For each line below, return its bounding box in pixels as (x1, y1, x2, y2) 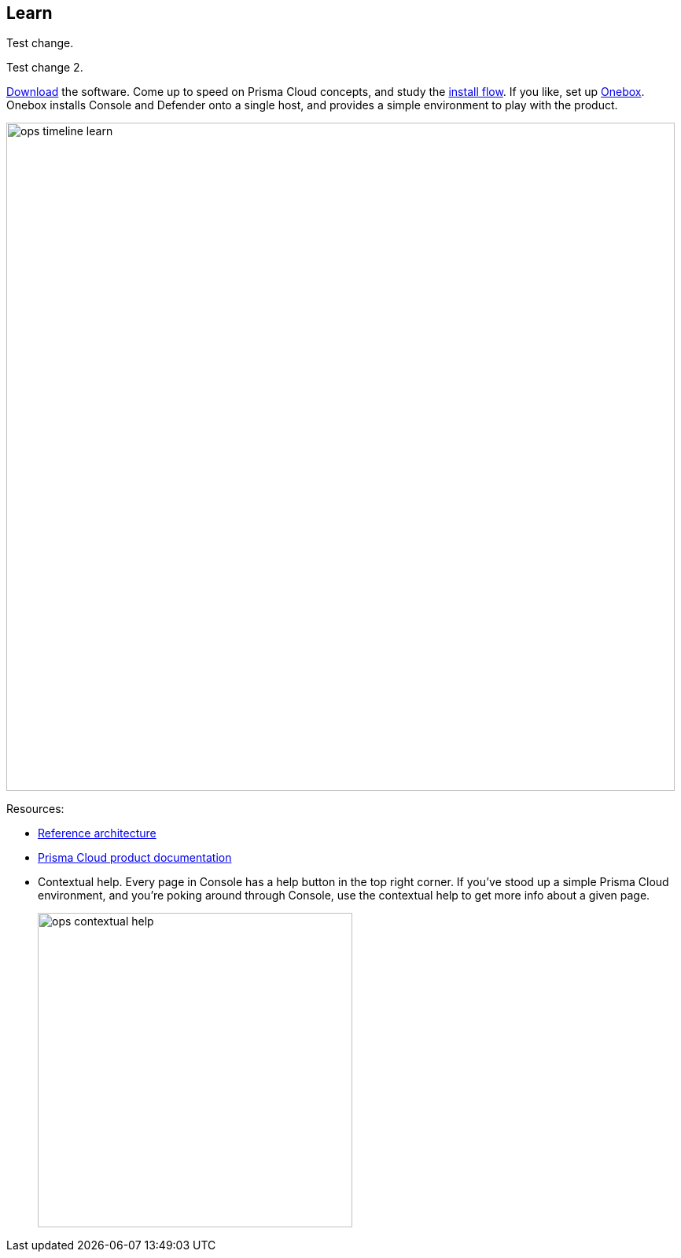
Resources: (6, 802, 64, 816)
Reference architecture (38, 826, 156, 841)
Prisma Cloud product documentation (38, 851, 232, 865)
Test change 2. (6, 61, 83, 75)
